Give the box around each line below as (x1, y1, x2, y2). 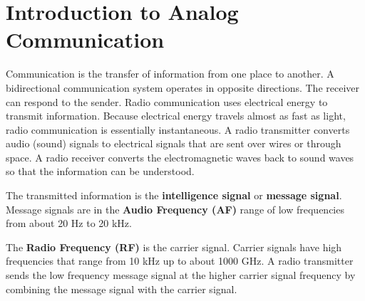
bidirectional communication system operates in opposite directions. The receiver (6, 80, 360, 95)
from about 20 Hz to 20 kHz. (6, 216, 132, 231)
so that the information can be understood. (6, 164, 195, 179)
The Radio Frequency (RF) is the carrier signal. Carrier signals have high (6, 239, 342, 254)
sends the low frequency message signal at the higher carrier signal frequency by (6, 268, 356, 282)
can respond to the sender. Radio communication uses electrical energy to (6, 94, 328, 109)
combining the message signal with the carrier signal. (6, 281, 237, 296)
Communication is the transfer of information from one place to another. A (6, 66, 334, 81)
